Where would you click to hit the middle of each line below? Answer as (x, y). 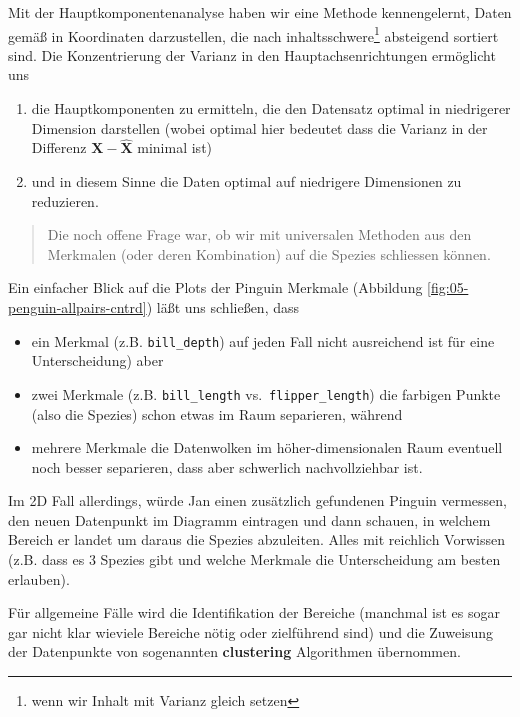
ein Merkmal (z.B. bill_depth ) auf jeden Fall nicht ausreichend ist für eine (263, 340)
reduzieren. (65, 200)
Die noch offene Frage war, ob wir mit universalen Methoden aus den (259, 234)
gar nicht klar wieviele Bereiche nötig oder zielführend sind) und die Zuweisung (251, 631)
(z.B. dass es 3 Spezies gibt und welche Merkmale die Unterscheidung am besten (254, 559)
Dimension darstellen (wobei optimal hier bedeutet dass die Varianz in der (259, 127)
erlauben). (39, 578)
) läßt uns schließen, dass (223, 307)
